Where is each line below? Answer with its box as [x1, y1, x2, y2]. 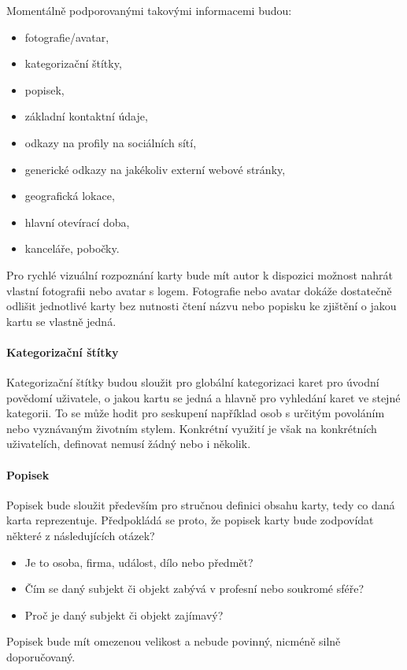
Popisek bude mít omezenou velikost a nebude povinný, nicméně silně [6, 633, 341, 650]
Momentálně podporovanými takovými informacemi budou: [6, 2, 292, 18]
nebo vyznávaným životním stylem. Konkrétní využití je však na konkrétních [6, 420, 377, 436]
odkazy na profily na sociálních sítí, [24, 134, 197, 150]
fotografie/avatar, [24, 28, 109, 45]
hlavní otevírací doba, [24, 213, 130, 230]
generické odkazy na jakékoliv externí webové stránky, [24, 161, 286, 177]
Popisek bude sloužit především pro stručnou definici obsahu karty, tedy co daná [6, 496, 395, 513]
